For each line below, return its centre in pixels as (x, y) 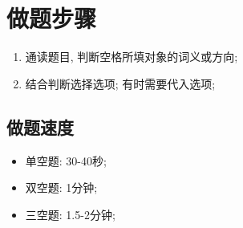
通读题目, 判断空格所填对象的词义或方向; (132, 57)
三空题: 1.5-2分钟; (70, 214)
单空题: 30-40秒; (66, 160)
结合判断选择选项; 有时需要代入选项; (120, 83)
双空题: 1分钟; (61, 187)
